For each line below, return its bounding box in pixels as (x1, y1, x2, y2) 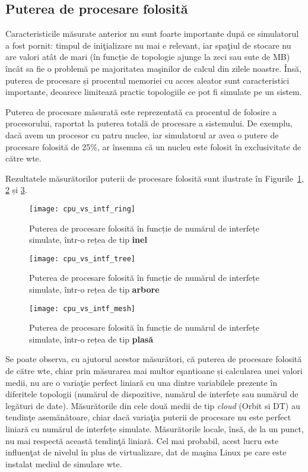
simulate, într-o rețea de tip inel (29, 233, 147, 246)
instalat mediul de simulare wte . (5, 457, 122, 470)
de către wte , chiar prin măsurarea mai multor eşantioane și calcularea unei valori (5, 365, 303, 377)
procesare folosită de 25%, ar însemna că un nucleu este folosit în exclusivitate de (5, 140, 301, 153)
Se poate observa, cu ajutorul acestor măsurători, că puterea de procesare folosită (5, 353, 302, 365)
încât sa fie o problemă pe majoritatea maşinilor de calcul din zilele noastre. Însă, (5, 62, 301, 74)
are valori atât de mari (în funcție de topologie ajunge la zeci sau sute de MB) (5, 50, 290, 63)
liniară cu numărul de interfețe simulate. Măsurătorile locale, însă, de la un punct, (5, 423, 304, 435)
